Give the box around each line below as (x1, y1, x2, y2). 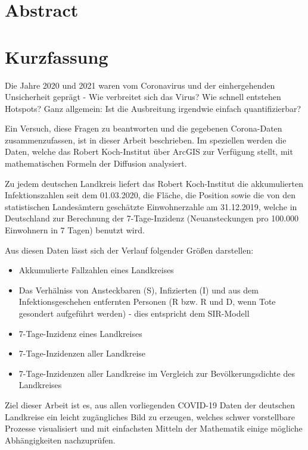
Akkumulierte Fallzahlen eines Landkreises (18, 264, 174, 276)
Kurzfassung (5, 44, 108, 68)
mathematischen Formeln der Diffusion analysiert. (5, 157, 187, 170)
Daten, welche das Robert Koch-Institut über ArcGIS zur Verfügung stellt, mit (5, 145, 293, 158)
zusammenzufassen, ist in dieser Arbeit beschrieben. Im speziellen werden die (5, 133, 287, 146)
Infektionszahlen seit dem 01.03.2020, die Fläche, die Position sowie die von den (5, 189, 295, 201)
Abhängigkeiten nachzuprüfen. (5, 433, 116, 446)
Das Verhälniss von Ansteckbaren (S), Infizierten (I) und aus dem (18, 283, 259, 296)
